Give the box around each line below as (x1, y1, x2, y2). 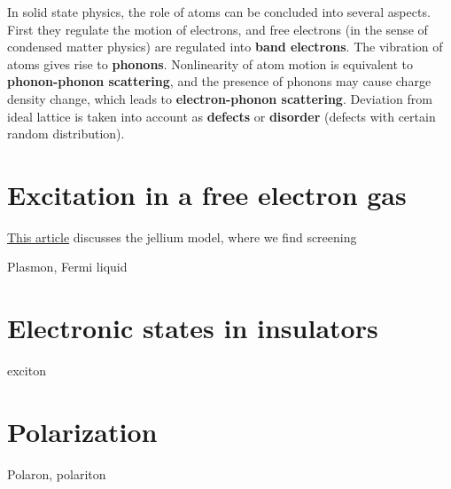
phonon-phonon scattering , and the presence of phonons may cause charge (7, 72, 432, 91)
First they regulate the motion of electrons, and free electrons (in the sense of (7, 20, 428, 38)
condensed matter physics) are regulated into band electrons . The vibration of (7, 37, 443, 56)
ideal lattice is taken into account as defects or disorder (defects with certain (7, 106, 436, 125)
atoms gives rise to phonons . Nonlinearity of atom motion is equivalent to (7, 54, 414, 73)
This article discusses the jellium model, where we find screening (7, 227, 357, 246)
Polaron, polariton (7, 464, 106, 483)
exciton (7, 361, 46, 380)
